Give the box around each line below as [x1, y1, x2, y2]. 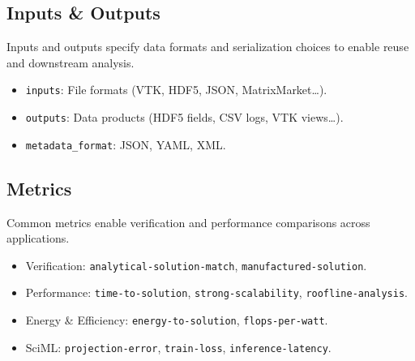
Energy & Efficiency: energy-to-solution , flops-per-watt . [25, 312, 328, 329]
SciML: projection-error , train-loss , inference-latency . [25, 338, 332, 355]
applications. [6, 230, 70, 247]
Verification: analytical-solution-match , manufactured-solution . [25, 256, 367, 273]
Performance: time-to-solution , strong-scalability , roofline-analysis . [25, 284, 408, 301]
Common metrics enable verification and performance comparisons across [6, 213, 370, 230]
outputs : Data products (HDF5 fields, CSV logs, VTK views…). [25, 109, 344, 126]
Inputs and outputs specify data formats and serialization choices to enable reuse [6, 38, 409, 55]
